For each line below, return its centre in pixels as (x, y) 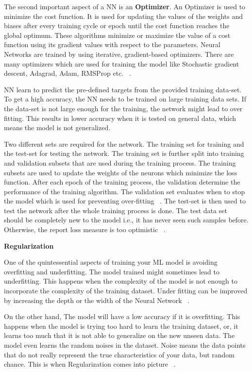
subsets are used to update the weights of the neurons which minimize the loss (121, 172)
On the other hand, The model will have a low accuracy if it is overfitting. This (122, 316)
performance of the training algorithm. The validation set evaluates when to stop (125, 191)
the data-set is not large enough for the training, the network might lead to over (123, 108)
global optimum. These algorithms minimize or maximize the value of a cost (117, 35)
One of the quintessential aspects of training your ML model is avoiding (111, 262)
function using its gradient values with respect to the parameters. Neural (112, 44)
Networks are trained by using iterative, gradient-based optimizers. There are (119, 54)
